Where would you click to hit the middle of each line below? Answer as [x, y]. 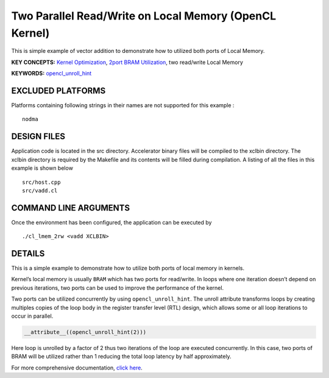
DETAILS [28, 254]
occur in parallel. [32, 316]
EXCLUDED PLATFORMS [58, 90]
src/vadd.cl [40, 191]
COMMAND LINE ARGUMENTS [71, 208]
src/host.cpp [41, 182]
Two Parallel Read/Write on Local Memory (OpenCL [144, 16]
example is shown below [42, 168]
